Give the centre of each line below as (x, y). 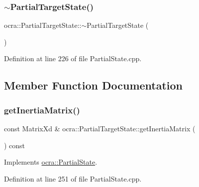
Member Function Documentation (94, 85)
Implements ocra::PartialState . (51, 162)
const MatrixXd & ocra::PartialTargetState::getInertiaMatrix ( (100, 128)
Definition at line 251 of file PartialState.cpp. (73, 178)
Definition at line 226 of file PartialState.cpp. (73, 58)
